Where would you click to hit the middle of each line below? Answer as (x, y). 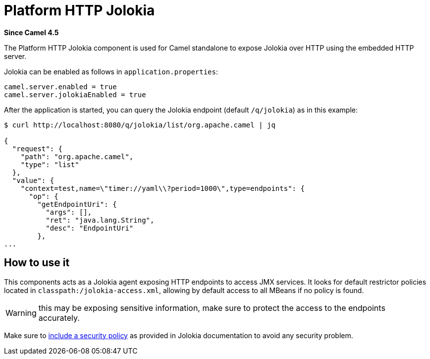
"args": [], (69, 212)
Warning (21, 313)
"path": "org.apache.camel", (77, 156)
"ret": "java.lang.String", (100, 220)
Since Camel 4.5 (31, 32)
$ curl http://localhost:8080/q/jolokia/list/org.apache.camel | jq (140, 125)
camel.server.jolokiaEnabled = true (75, 94)
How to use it (37, 263)
